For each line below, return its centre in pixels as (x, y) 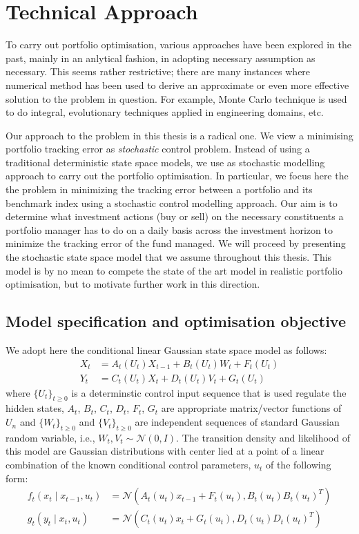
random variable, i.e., (50, 437)
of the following (298, 465)
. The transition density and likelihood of (263, 437)
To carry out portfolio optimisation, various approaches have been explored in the (179, 44)
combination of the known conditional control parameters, (128, 465)
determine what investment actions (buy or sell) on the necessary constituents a (175, 216)
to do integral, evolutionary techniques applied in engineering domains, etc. (165, 112)
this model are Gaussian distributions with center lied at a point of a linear (165, 451)
